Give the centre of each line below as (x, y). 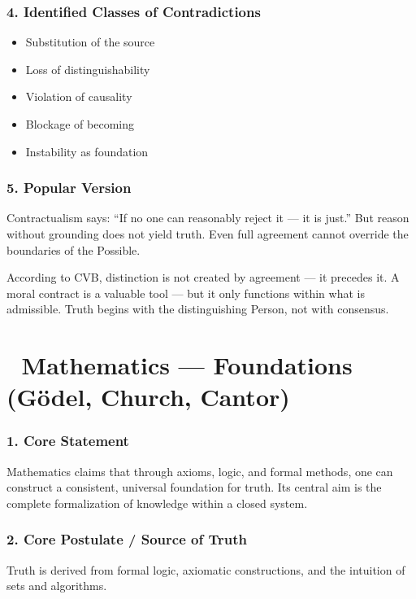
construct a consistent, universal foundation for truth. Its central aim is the (194, 487)
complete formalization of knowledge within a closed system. (157, 503)
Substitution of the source (90, 42)
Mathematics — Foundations (187, 365)
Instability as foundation (87, 151)
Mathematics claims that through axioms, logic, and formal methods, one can (200, 471)
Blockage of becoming (80, 124)
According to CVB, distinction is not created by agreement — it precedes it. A (203, 277)
